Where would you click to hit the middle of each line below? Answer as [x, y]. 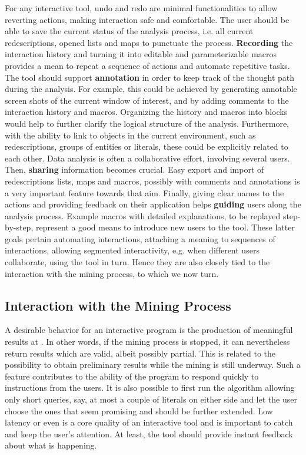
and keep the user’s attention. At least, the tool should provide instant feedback [149, 433]
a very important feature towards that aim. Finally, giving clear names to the [144, 192]
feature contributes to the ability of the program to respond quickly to [132, 376]
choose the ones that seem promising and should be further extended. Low [139, 411]
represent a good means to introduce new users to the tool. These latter [165, 227]
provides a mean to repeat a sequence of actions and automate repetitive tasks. [147, 65]
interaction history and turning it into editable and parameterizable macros [141, 54]
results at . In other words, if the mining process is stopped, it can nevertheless [147, 342]
